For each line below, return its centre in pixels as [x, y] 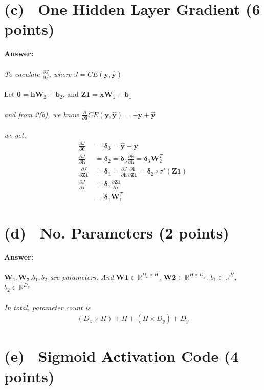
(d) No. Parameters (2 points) [117, 232]
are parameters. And [82, 277]
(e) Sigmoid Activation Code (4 [122, 356]
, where [60, 73]
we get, [15, 134]
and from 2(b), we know [42, 114]
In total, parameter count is [47, 307]
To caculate [22, 73]
